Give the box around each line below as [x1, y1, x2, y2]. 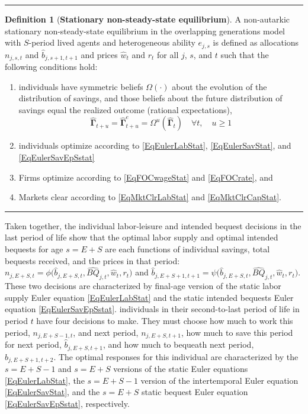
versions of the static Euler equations [113, 362, 248, 374]
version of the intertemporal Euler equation [140, 374, 299, 386]
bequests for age [5, 243, 63, 255]
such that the [220, 48, 269, 60]
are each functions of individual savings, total [105, 243, 270, 255]
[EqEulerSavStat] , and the [5, 386, 100, 398]
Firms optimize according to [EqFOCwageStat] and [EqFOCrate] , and [18, 171, 273, 183]
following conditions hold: [5, 60, 98, 73]
